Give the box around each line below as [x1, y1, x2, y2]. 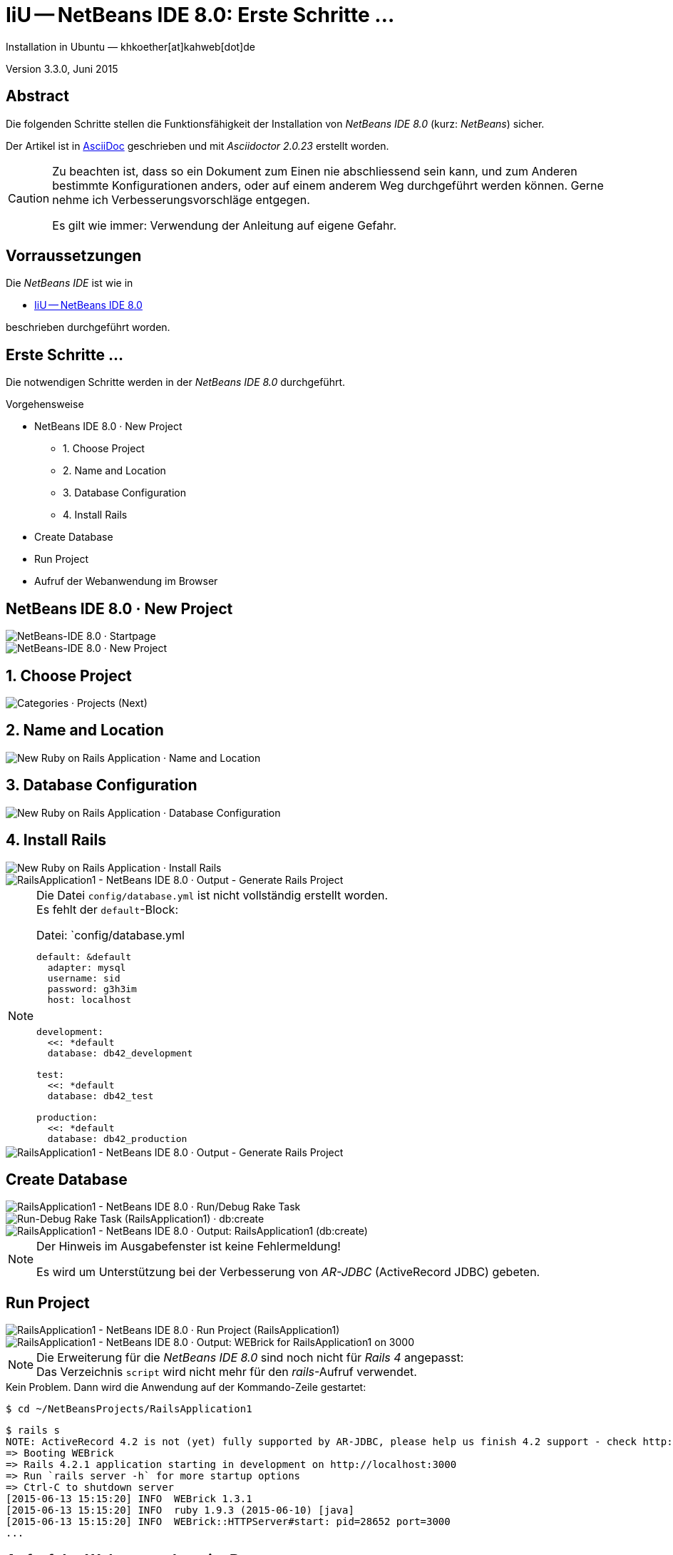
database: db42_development [47, 1047, 193, 1059]
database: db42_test [47, 1090, 154, 1101]
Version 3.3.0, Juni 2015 [6, 62, 118, 75]
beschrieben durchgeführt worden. [6, 321, 170, 334]
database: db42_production [47, 1133, 187, 1144]
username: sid [47, 972, 120, 984]
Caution [8, 190, 50, 205]
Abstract [6, 87, 69, 106]
